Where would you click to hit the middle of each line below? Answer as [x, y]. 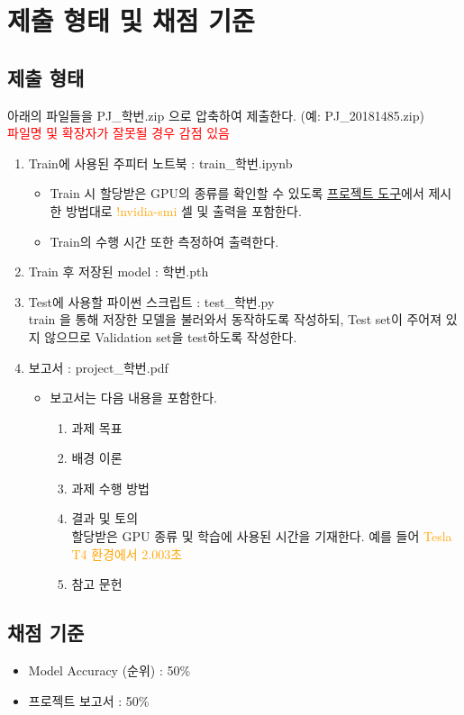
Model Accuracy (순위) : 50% [109, 670]
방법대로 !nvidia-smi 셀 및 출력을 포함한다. [184, 210]
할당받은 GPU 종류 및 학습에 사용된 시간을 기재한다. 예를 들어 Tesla [262, 536]
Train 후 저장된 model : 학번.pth [118, 272]
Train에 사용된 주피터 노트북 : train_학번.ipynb [160, 163]
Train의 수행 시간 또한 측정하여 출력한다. [164, 241]
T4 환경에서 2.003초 [127, 553]
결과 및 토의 [105, 518]
